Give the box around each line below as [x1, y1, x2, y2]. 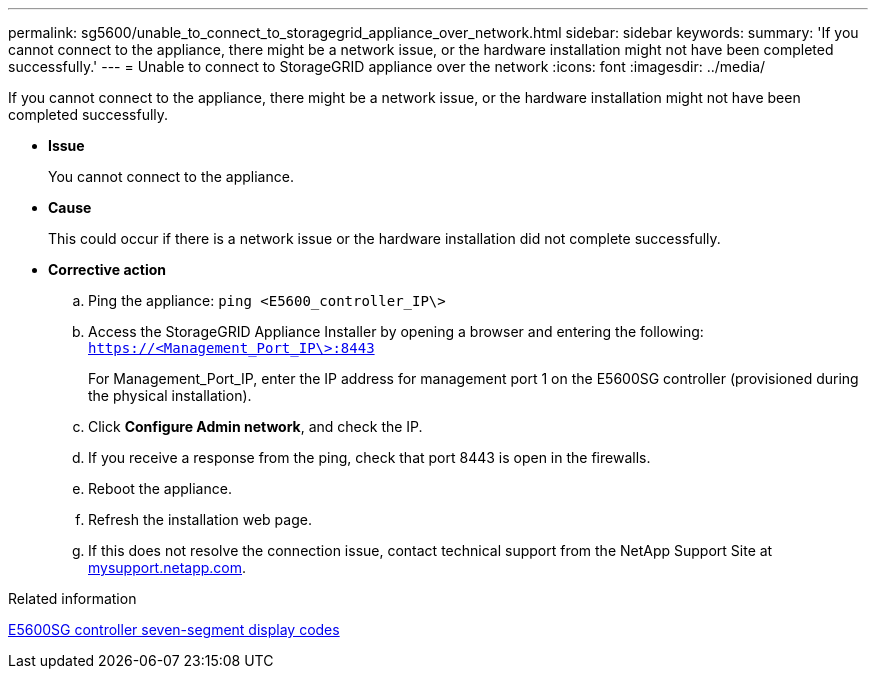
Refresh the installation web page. [88, 511, 312, 528]
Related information [8, 590, 137, 607]
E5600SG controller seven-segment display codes [8, 621, 340, 638]
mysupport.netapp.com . [88, 559, 247, 576]
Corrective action [48, 261, 166, 278]
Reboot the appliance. [88, 480, 232, 497]
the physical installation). [88, 387, 252, 404]
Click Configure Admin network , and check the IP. [88, 418, 423, 435]
